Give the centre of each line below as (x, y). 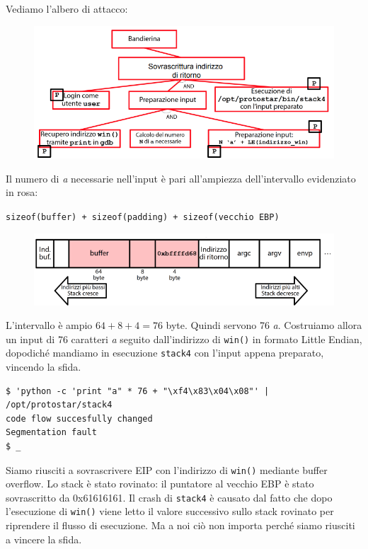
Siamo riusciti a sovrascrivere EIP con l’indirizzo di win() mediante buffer (167, 469)
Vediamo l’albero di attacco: (67, 8)
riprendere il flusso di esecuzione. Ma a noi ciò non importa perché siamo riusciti (180, 525)
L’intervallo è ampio (49, 325)
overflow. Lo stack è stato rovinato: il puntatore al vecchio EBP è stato (160, 484)
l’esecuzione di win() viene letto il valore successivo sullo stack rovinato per (170, 511)
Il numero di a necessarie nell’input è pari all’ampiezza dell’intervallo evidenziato (181, 178)
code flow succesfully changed (79, 418)
